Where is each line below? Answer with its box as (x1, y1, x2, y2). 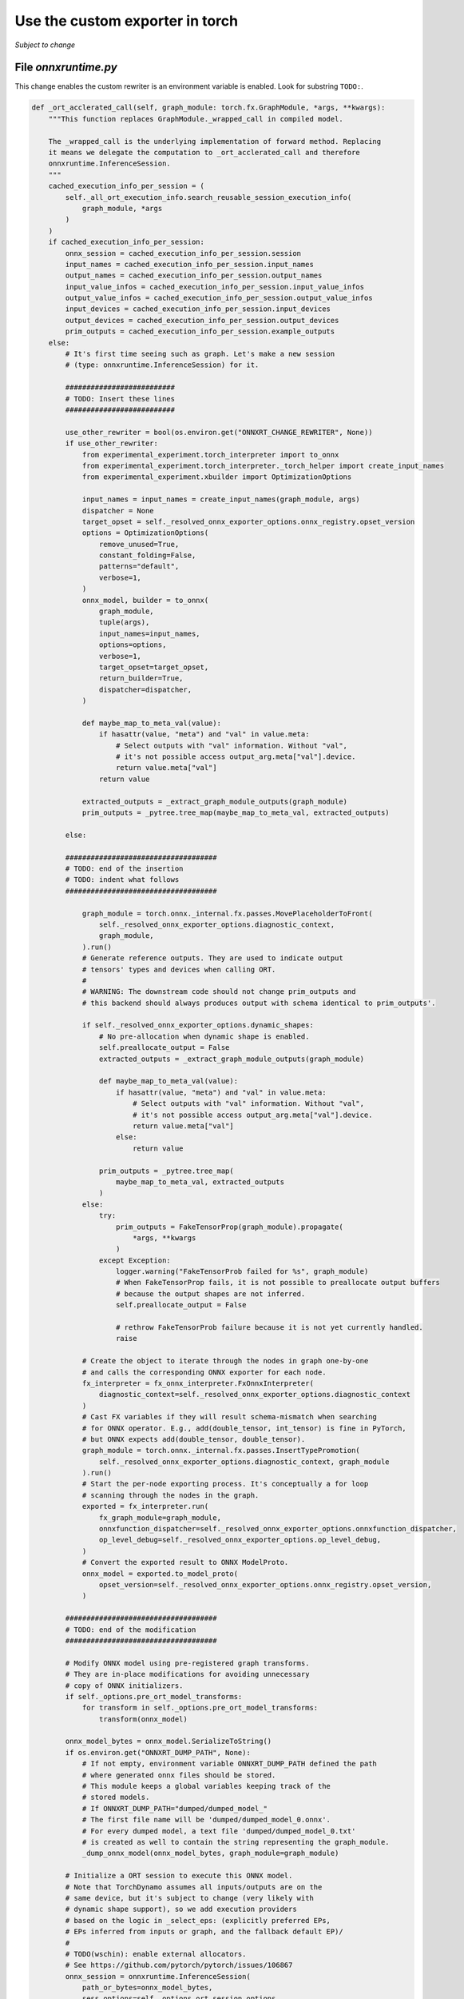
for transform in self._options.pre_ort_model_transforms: (81, 1703, 319, 1713)
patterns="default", (98, 562, 180, 571)
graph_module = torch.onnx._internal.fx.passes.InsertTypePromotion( (81, 1446, 361, 1455)
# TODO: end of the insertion (65, 864, 184, 873)
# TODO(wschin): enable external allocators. (65, 1949, 247, 1958)
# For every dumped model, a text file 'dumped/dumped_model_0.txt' (81, 1826, 356, 1835)
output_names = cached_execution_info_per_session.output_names (65, 271, 323, 280)
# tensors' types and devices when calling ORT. (81, 964, 276, 974)
